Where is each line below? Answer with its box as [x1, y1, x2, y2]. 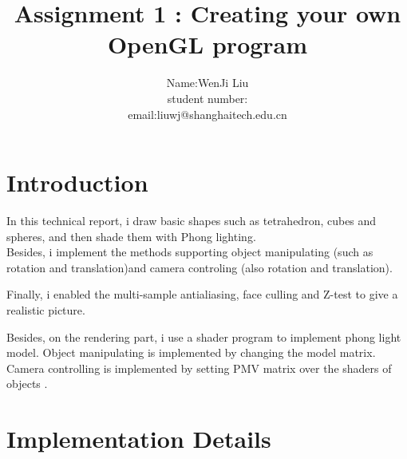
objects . [6, 375, 48, 392]
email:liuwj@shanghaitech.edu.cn [128, 105, 287, 122]
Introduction [6, 166, 148, 199]
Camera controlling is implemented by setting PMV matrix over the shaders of [6, 359, 392, 376]
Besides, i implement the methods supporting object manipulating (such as [6, 243, 373, 260]
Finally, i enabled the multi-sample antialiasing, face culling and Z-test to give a [6, 286, 398, 303]
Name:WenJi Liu [166, 74, 249, 91]
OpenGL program [107, 28, 308, 61]
